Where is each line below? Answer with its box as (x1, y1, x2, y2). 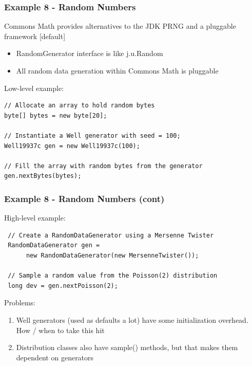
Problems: (4, 297, 35, 308)
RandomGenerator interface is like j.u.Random (16, 48, 163, 59)
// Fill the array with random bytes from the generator (4, 162, 203, 170)
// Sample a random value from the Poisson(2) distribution (8, 272, 218, 280)
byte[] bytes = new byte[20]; (4, 112, 107, 119)
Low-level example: (4, 82, 64, 93)
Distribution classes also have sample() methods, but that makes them (16, 342, 238, 353)
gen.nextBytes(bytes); (4, 172, 82, 180)
